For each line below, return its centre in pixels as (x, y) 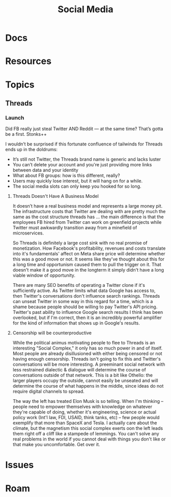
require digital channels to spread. (49, 391)
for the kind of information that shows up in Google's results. (76, 323)
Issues (20, 465)
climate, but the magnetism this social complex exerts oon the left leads (88, 428)
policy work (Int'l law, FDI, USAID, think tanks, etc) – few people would (86, 418)
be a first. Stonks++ (26, 134)
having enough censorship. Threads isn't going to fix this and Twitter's (87, 359)
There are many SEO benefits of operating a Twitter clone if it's (79, 285)
